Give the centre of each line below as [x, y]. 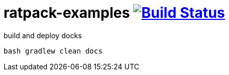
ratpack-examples [67, 13]
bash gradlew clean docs [53, 51]
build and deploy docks [43, 35]
